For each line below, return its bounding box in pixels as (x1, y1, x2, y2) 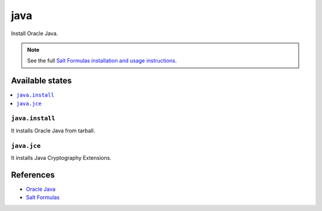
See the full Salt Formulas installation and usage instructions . (27, 57, 177, 64)
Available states (11, 76, 72, 86)
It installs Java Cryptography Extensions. (11, 154, 112, 161)
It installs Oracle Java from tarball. (11, 127, 95, 134)
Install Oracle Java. (11, 30, 58, 37)
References (11, 170, 55, 180)
